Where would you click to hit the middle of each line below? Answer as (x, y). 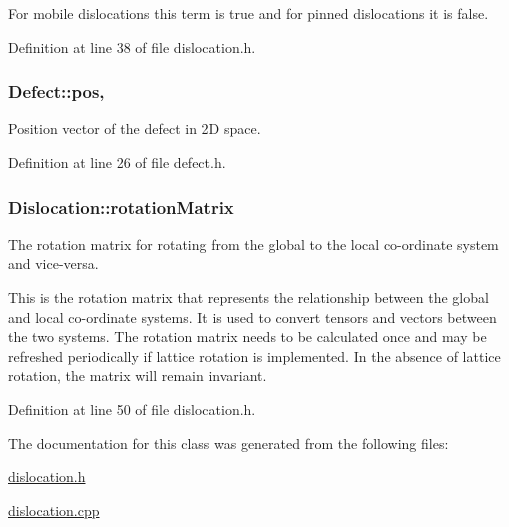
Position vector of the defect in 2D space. (134, 128)
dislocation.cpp (54, 509)
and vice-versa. (53, 263)
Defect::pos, (56, 91)
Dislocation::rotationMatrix (121, 206)
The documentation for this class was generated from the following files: (228, 442)
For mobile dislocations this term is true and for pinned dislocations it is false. (248, 13)
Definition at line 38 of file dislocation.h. (132, 46)
